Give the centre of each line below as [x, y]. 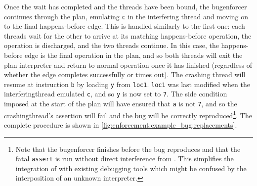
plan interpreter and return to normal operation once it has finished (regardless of [128, 65]
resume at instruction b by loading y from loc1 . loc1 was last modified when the [127, 84]
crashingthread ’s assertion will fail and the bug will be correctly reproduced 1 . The [128, 114]
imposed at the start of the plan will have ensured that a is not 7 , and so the [121, 104]
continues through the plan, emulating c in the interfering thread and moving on [126, 16]
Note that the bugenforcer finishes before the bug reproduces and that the [128, 149]
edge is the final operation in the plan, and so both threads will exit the [134, 55]
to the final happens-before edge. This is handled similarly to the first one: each [125, 26]
